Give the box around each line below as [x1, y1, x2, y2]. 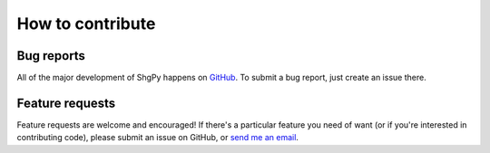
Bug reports [16, 48, 86, 63]
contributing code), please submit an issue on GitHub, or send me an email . [16, 132, 299, 143]
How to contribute [16, 14, 156, 33]
